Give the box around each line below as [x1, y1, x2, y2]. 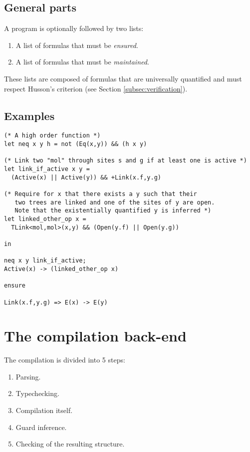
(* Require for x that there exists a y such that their [4, 190, 197, 197]
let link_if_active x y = [4, 165, 90, 172]
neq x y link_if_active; [4, 257, 86, 264]
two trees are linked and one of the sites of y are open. [14, 198, 215, 206]
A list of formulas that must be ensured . [15, 39, 138, 50]
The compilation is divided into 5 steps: [4, 354, 125, 365]
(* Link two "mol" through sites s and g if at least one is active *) [4, 157, 247, 164]
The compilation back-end [4, 325, 187, 346]
